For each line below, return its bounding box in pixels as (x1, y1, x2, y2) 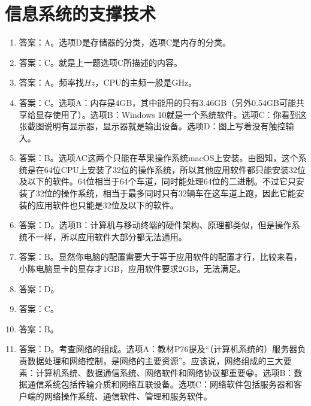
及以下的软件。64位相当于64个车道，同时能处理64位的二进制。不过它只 (19, 175, 296, 187)
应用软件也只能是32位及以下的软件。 (35, 198, 179, 211)
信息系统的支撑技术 (5, 1, 156, 26)
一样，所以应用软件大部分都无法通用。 (35, 230, 187, 243)
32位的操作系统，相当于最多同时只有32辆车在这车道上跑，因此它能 (35, 187, 296, 199)
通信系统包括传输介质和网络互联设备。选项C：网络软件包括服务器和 (27, 378, 294, 390)
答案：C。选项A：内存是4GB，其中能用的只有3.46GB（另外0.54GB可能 (19, 96, 296, 108)
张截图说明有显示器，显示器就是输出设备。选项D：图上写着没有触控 (19, 120, 286, 132)
